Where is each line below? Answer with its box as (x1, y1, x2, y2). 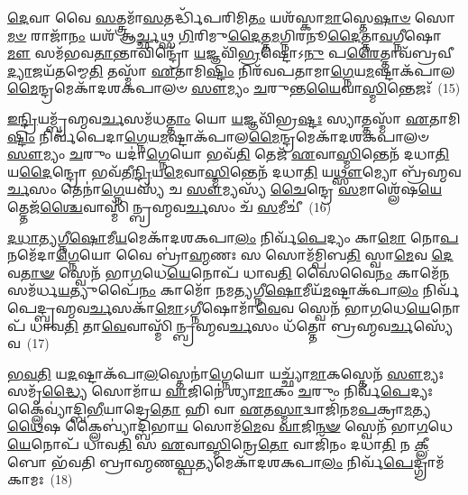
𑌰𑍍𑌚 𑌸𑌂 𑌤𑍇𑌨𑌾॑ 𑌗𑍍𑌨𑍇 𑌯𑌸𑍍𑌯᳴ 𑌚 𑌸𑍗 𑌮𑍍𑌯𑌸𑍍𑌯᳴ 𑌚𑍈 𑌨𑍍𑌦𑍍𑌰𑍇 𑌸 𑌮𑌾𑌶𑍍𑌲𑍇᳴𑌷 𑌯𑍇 (7, 179, 443, 198)
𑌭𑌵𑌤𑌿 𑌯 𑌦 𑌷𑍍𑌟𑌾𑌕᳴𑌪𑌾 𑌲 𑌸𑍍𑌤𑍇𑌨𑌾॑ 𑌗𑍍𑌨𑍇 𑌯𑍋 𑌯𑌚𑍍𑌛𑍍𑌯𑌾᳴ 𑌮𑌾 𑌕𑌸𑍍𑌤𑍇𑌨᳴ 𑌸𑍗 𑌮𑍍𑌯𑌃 (7, 363, 445, 382)
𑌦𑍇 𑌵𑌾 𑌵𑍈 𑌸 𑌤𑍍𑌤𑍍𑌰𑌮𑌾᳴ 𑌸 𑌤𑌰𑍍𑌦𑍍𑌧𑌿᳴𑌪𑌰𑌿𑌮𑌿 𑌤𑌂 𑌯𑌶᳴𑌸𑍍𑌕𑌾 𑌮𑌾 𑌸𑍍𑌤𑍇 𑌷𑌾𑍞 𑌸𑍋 (7, 8, 456, 26)
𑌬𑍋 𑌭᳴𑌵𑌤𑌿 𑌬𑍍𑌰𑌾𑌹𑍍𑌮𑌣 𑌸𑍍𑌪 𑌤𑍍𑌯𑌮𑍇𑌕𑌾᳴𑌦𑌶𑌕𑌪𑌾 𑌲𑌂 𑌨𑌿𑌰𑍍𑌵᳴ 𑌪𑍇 (7, 452, 414, 471)
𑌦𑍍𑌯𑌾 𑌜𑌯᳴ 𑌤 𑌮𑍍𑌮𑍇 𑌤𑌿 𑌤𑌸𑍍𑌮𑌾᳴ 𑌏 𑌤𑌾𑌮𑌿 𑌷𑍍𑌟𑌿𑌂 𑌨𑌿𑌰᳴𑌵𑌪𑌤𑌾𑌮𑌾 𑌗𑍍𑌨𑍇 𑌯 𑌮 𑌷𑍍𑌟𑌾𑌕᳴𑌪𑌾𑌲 (7, 60, 455, 79)
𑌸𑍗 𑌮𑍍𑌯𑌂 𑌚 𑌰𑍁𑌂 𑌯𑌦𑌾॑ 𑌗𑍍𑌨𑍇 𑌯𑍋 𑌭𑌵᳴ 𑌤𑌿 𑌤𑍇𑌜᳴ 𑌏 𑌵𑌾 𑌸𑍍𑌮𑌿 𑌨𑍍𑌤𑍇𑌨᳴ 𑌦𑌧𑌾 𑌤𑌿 (7, 144, 450, 163)
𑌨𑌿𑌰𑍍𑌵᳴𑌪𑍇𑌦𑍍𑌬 (422, 280, 460, 299)
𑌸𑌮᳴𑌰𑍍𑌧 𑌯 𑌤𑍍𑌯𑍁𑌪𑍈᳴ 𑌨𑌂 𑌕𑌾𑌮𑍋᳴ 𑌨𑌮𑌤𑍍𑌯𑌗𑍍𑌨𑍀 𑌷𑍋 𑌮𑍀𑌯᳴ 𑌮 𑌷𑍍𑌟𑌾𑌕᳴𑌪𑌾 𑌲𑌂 (7, 280, 419, 299)
